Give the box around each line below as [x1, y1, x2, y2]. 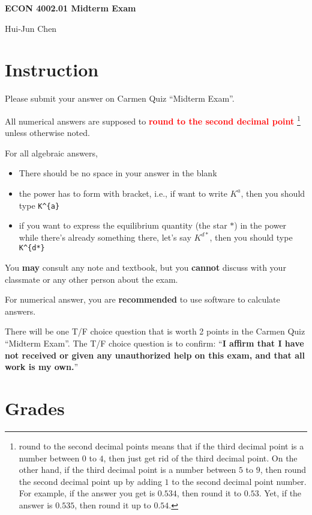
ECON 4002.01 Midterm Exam [5, 2, 136, 14]
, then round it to [176, 487, 242, 499]
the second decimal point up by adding [19, 475, 162, 487]
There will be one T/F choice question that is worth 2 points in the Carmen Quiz [5, 325, 305, 338]
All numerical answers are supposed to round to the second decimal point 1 [5, 113, 301, 127]
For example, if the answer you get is [19, 487, 155, 499]
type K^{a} [19, 199, 60, 211]
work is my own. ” [5, 360, 78, 373]
